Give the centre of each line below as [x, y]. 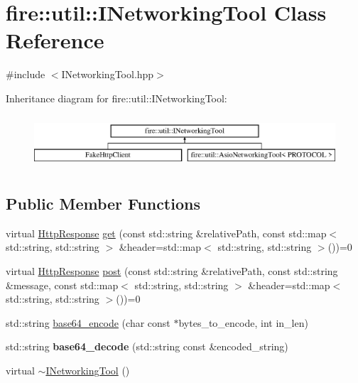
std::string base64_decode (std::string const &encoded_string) [147, 346]
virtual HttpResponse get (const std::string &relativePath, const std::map [166, 233]
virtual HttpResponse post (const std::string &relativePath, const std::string [172, 271]
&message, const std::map [62, 285]
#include [26, 74]
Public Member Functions [103, 204]
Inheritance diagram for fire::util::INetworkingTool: [116, 98]
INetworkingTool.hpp [108, 74]
